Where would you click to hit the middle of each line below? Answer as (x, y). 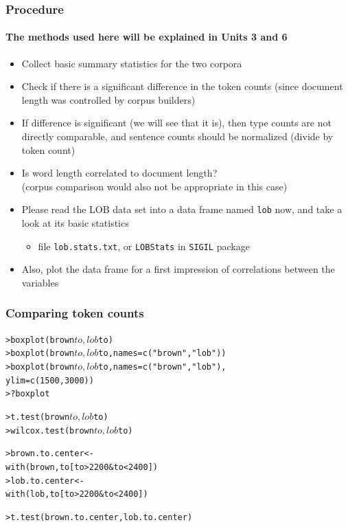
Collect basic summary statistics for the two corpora (132, 63)
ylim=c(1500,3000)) (50, 380)
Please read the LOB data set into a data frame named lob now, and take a (182, 209)
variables (40, 282)
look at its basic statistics (75, 223)
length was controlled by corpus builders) (108, 99)
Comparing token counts (75, 313)
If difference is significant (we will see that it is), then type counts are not (176, 123)
